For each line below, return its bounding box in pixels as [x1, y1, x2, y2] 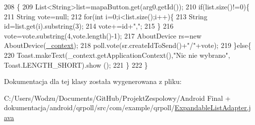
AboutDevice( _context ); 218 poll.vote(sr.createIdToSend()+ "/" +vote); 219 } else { [4, 40, 252, 50]
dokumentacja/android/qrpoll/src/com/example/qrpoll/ [4, 102, 175, 113]
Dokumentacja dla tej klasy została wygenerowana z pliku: [4, 76, 182, 86]
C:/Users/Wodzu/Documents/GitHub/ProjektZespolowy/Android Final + [4, 92, 231, 103]
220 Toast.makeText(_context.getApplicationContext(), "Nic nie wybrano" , [4, 49, 230, 60]
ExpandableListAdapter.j [174, 102, 251, 113]
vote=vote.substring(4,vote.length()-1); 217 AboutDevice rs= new [4, 30, 202, 41]
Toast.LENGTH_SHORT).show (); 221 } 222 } [4, 59, 148, 70]
